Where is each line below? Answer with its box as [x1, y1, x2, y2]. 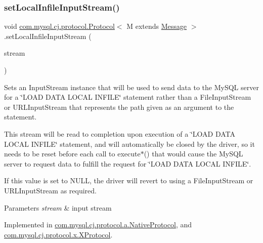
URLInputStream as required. [4, 185, 97, 195]
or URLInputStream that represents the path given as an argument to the [4, 101, 234, 112]
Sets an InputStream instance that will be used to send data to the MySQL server [4, 82, 259, 92]
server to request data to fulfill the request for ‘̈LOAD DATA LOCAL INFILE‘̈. [4, 158, 251, 169]
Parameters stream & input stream [4, 202, 112, 213]
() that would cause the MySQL [144, 148, 243, 159]
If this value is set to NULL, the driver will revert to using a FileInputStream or [4, 175, 253, 186]
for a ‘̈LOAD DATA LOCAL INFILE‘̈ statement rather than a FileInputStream [4, 92, 251, 102]
